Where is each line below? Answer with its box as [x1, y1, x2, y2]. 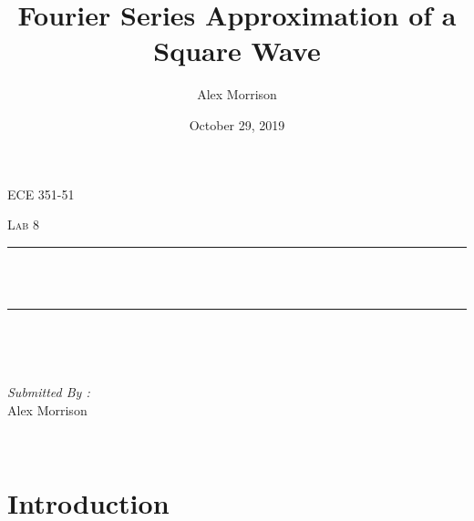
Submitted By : [7, 383, 90, 402]
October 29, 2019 [189, 115, 285, 134]
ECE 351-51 [7, 184, 75, 203]
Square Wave [153, 32, 321, 69]
